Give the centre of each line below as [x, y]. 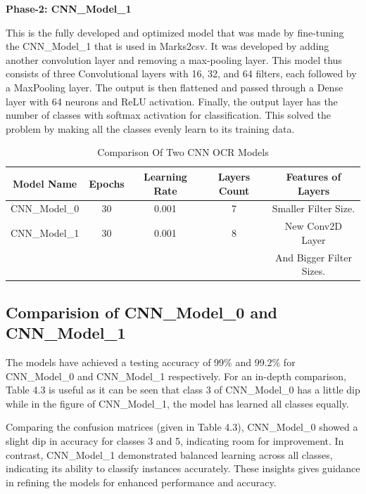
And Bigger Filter [313, 257]
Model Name [45, 183]
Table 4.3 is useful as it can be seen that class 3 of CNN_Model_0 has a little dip [183, 390]
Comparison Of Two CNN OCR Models [183, 152]
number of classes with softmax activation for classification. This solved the [168, 115]
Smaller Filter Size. [314, 208]
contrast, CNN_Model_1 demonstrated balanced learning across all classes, [169, 454]
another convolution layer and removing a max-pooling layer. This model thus [174, 59]
